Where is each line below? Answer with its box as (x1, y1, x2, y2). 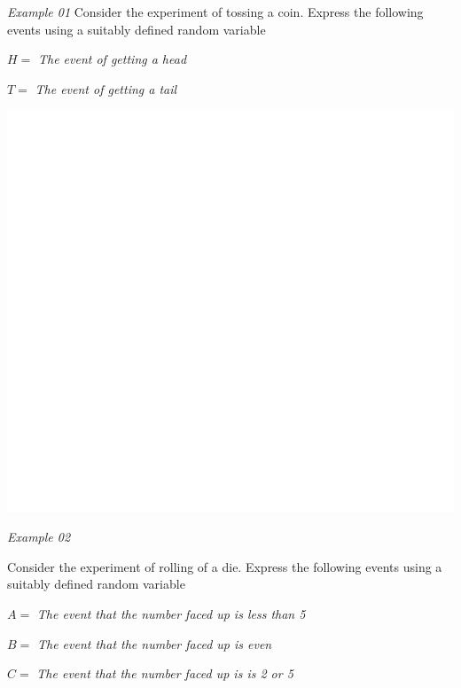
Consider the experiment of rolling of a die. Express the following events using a (7, 557, 442, 575)
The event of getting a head (37, 50, 187, 68)
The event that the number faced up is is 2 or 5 (36, 664, 293, 683)
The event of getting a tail (35, 79, 177, 98)
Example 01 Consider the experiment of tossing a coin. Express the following (7, 3, 424, 20)
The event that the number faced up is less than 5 (36, 605, 306, 623)
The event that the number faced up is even (36, 634, 272, 653)
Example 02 (7, 528, 71, 546)
